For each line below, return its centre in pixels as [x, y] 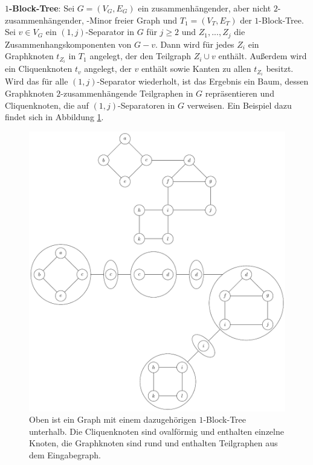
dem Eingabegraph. [65, 455]
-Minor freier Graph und [132, 20]
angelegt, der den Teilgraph [140, 56]
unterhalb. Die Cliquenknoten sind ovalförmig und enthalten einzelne [156, 431]
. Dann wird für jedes [195, 44]
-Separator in [110, 32]
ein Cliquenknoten [39, 69]
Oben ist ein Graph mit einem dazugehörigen [113, 419]
